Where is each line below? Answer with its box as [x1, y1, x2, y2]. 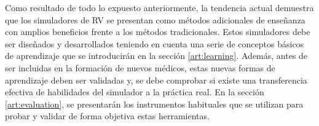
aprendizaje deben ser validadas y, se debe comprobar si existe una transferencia [5, 73, 307, 86]
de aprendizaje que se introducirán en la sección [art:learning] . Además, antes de [5, 49, 308, 62]
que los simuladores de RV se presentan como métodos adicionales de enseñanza [5, 13, 305, 26]
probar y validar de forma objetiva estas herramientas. [5, 109, 210, 122]
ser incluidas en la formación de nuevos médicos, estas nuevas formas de [5, 61, 275, 74]
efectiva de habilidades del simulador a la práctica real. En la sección [5, 85, 264, 98]
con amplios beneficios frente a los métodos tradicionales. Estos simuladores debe [5, 25, 310, 38]
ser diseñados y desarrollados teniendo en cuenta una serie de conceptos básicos [5, 37, 304, 50]
